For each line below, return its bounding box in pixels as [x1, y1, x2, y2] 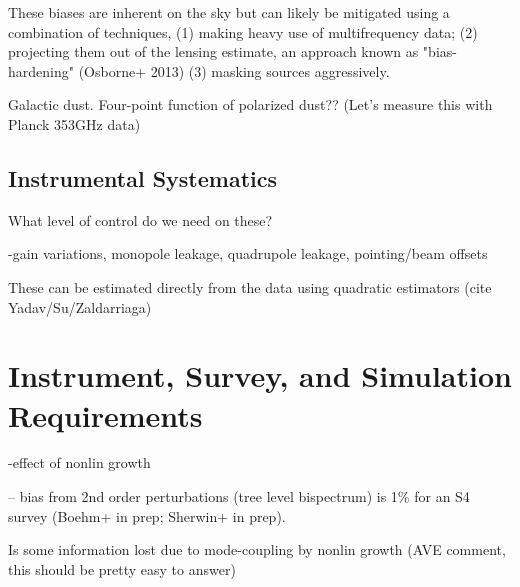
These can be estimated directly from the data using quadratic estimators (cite [8, 276, 492, 297]
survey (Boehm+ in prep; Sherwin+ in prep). [8, 505, 286, 526]
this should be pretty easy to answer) [8, 558, 236, 579]
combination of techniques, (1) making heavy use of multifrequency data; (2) [8, 21, 478, 42]
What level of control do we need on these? [8, 209, 273, 230]
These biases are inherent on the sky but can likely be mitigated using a [8, 2, 450, 22]
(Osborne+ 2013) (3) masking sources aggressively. [78, 60, 390, 81]
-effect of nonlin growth [8, 452, 151, 473]
